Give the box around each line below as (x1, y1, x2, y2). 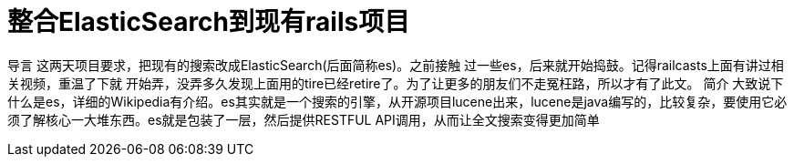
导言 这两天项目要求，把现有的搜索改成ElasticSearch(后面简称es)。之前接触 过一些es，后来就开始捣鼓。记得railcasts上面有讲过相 (7, 56, 784, 73)
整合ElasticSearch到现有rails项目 (7, 6, 410, 37)
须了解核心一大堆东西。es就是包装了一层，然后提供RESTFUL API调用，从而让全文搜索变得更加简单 (7, 111, 600, 128)
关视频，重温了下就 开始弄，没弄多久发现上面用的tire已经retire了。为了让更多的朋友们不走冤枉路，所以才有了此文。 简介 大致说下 (7, 75, 784, 91)
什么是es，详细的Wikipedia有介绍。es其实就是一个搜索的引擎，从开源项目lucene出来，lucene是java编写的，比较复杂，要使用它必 (7, 93, 788, 109)
